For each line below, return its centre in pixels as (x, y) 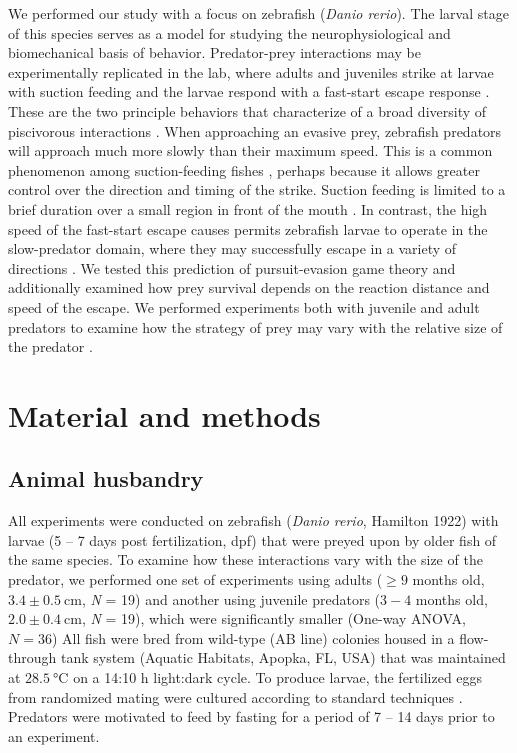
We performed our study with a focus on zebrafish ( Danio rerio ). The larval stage (258, 13)
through (32, 657)
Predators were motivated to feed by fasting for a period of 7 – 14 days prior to (251, 716)
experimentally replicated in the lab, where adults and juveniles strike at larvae (251, 71)
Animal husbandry (106, 478)
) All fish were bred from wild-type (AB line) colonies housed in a (253, 637)
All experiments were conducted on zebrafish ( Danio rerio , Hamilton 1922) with (253, 520)
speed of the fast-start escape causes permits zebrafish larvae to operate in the (248, 228)
